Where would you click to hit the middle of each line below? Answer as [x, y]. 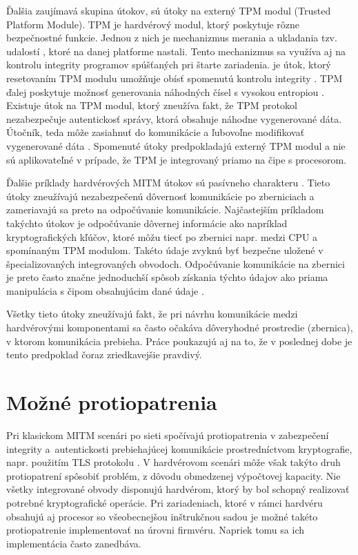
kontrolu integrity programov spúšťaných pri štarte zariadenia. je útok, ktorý [169, 65]
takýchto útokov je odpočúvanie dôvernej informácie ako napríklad [147, 223]
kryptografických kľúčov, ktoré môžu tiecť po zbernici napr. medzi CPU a [162, 236]
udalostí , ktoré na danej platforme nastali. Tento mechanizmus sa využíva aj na [176, 51]
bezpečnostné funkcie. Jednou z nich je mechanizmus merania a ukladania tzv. [172, 38]
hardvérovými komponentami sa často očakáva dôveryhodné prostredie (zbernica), [180, 328]
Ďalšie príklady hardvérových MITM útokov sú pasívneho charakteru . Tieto [168, 183]
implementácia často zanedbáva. [74, 543]
